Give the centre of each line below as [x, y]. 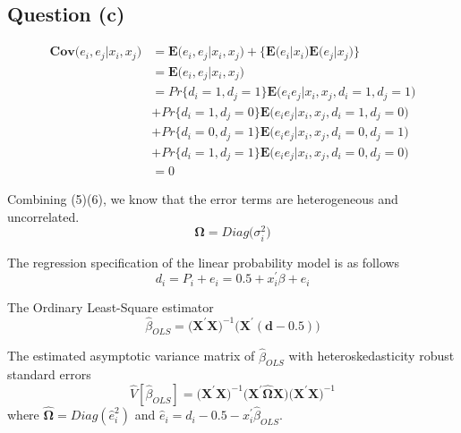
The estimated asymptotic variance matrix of [131, 356]
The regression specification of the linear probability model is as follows [204, 262]
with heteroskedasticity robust [371, 356]
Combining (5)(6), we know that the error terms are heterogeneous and [203, 199]
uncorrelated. [43, 216]
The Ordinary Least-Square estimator [111, 306]
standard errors [49, 374]
